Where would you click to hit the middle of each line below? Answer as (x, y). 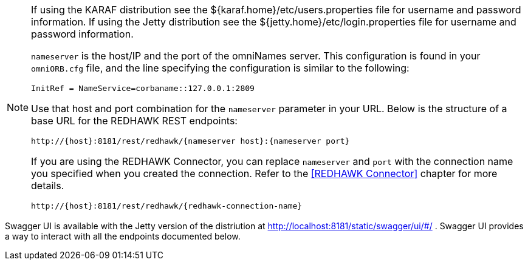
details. (48, 186)
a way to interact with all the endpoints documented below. (123, 236)
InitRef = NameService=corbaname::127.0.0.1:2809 (143, 88)
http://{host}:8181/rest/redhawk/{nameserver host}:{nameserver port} (190, 141)
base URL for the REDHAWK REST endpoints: (134, 121)
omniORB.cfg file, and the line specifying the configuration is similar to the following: (220, 68)
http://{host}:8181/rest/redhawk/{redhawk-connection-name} (167, 206)
